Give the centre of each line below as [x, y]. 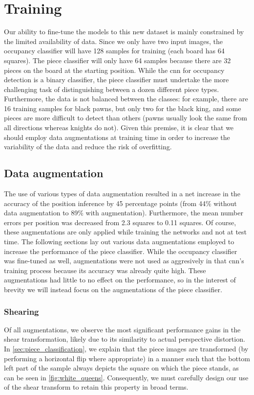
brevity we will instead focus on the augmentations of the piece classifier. [113, 289]
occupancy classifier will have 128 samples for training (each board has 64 [114, 51]
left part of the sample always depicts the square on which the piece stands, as [121, 368]
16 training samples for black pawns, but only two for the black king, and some [123, 108]
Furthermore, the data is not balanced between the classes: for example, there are [126, 99]
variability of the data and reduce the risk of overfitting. [88, 147]
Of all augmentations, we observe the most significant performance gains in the [122, 329]
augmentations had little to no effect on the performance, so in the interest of [120, 280]
